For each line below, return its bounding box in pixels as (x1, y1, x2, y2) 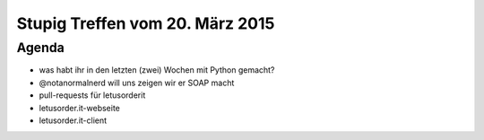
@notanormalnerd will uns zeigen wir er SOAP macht (39, 77, 235, 88)
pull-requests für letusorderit (39, 90, 146, 101)
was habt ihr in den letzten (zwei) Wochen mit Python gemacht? (39, 65, 275, 75)
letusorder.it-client (39, 115, 108, 126)
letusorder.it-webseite (39, 102, 121, 113)
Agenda (16, 39, 65, 56)
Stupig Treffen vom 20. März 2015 (16, 13, 275, 33)
